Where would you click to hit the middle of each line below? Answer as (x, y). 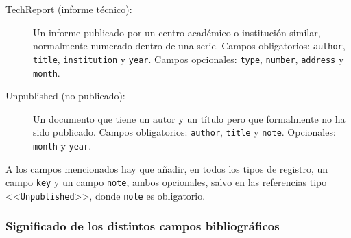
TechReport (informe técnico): (69, 9)
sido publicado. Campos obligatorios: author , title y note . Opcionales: (184, 132)
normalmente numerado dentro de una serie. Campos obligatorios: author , (189, 46)
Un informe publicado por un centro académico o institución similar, (177, 32)
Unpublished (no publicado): (65, 96)
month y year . (62, 145)
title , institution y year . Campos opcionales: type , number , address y (189, 59)
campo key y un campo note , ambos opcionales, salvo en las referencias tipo (166, 182)
